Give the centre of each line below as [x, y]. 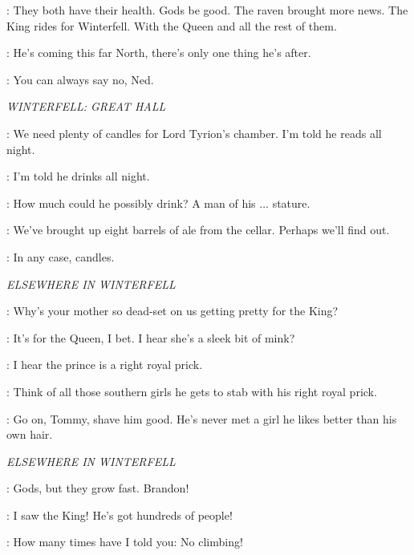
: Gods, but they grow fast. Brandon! [98, 488]
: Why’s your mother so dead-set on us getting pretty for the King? [172, 311]
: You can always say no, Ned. [80, 79]
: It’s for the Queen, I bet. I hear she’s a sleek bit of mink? [151, 337]
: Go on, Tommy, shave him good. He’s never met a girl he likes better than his [202, 418]
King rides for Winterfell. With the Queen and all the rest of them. [172, 25]
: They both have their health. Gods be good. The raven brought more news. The [207, 10]
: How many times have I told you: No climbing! [125, 542]
